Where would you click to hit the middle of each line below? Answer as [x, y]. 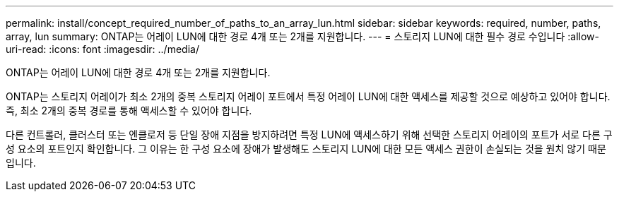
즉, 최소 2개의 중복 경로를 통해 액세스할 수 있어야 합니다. [129, 111]
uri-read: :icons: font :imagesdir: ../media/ [102, 49]
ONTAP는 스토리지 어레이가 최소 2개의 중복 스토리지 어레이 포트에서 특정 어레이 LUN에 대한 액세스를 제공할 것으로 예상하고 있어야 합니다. [308, 96]
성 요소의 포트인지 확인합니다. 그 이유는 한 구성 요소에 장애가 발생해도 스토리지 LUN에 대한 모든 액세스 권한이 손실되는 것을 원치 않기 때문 [306, 149]
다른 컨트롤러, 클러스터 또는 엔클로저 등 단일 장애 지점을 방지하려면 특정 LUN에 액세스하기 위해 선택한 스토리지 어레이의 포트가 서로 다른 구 [309, 135]
